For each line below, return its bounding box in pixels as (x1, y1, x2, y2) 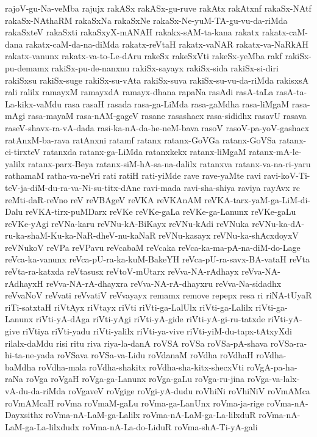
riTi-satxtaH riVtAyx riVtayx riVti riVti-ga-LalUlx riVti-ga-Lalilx (5, 300, 253, 313)
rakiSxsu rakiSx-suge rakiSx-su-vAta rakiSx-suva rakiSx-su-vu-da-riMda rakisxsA (5, 73, 309, 86)
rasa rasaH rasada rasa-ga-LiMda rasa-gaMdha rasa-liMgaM (64, 97, 290, 110)
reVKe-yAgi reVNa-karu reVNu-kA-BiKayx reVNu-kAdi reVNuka (5, 217, 249, 229)
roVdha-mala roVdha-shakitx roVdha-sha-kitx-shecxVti (38, 360, 244, 373)
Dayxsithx (5, 408, 43, 421)
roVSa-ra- (270, 336, 307, 349)
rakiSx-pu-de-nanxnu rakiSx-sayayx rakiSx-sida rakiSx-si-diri (51, 61, 279, 74)
